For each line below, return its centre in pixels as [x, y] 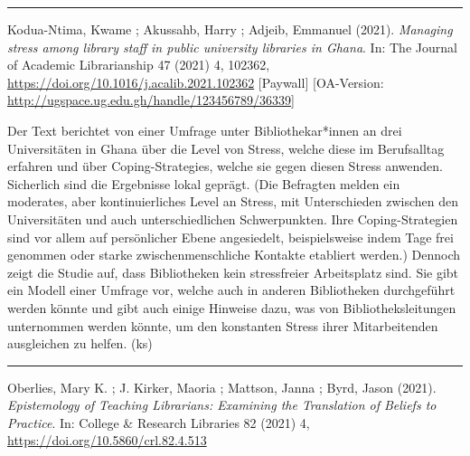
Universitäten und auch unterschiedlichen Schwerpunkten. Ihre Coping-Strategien [233, 218]
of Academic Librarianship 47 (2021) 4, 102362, [139, 65]
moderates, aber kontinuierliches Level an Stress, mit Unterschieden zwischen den [233, 201]
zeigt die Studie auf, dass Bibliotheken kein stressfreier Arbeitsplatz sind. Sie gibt [233, 272]
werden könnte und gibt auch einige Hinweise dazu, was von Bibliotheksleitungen [232, 307]
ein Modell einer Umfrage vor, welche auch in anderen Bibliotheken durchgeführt [231, 290]
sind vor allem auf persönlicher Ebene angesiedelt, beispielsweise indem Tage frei [230, 237]
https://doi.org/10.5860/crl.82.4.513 [107, 440]
